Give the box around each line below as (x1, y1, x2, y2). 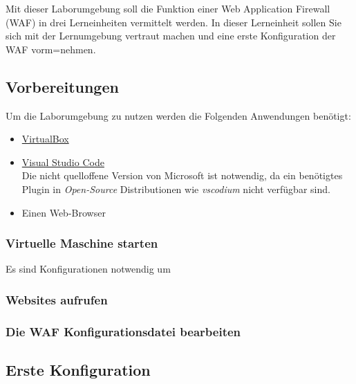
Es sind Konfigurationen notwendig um (6, 262, 171, 276)
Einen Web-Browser (21, 205, 106, 219)
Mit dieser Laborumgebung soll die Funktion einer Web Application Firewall (6, 1, 330, 15)
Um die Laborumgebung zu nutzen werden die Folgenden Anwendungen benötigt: (6, 108, 351, 122)
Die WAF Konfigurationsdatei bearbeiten (6, 322, 241, 340)
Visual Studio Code (21, 154, 104, 169)
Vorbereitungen (6, 75, 119, 97)
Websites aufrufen (6, 291, 108, 308)
